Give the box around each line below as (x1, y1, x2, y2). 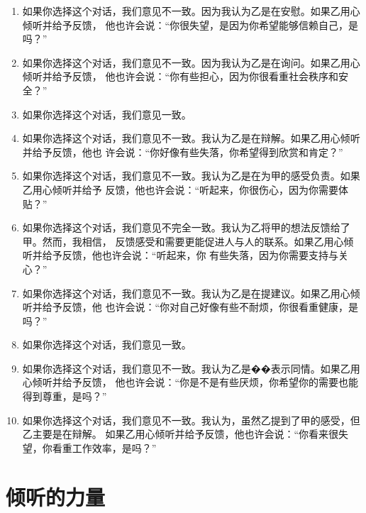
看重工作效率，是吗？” (52, 440, 157, 455)
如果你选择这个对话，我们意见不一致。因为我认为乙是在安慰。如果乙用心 (22, 4, 360, 18)
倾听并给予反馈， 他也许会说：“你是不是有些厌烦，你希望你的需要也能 (32, 375, 359, 390)
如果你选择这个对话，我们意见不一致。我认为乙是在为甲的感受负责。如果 (22, 168, 360, 183)
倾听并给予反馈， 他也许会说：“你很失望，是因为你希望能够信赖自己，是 (22, 17, 359, 32)
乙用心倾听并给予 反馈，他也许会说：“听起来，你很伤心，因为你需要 (22, 182, 339, 197)
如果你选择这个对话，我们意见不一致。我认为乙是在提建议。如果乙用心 (22, 285, 350, 300)
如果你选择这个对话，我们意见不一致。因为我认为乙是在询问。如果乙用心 (22, 55, 360, 70)
